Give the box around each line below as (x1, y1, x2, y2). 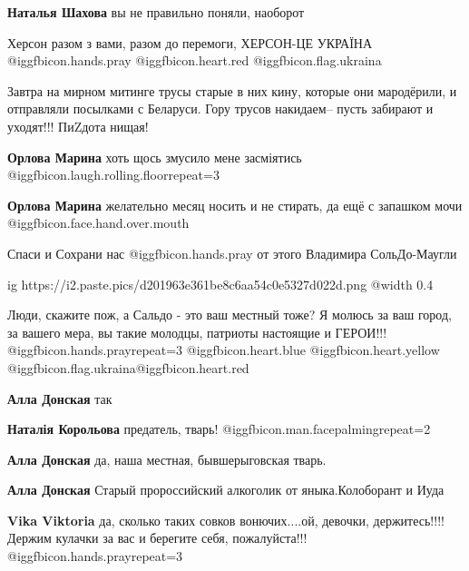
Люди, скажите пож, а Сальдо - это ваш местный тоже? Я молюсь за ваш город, (7, 305, 452, 324)
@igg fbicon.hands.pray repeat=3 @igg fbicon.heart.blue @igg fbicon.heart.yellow (7, 340, 440, 359)
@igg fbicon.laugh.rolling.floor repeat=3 (7, 165, 220, 184)
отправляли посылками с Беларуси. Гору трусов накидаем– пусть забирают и (7, 99, 434, 118)
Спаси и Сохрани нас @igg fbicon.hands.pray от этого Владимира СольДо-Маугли (7, 243, 457, 262)
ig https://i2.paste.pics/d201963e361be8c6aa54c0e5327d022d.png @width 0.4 (7, 274, 434, 293)
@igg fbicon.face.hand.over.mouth (7, 213, 190, 232)
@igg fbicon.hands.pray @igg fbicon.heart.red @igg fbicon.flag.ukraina (7, 51, 382, 70)
